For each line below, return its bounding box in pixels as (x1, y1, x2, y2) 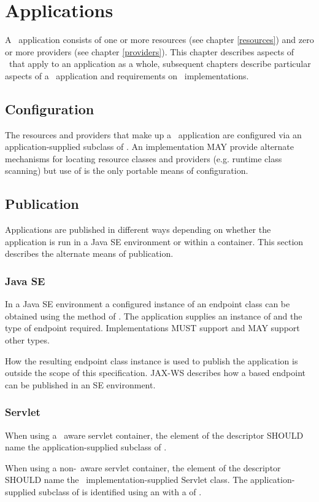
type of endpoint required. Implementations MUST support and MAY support (5, 321, 300, 334)
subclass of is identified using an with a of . (39, 485, 202, 498)
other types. (5, 334, 50, 347)
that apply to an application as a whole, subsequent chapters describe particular (9, 57, 311, 70)
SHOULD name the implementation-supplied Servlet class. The (5, 473, 248, 486)
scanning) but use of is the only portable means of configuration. (5, 164, 248, 177)
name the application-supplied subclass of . (5, 441, 167, 453)
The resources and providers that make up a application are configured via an (5, 128, 302, 141)
